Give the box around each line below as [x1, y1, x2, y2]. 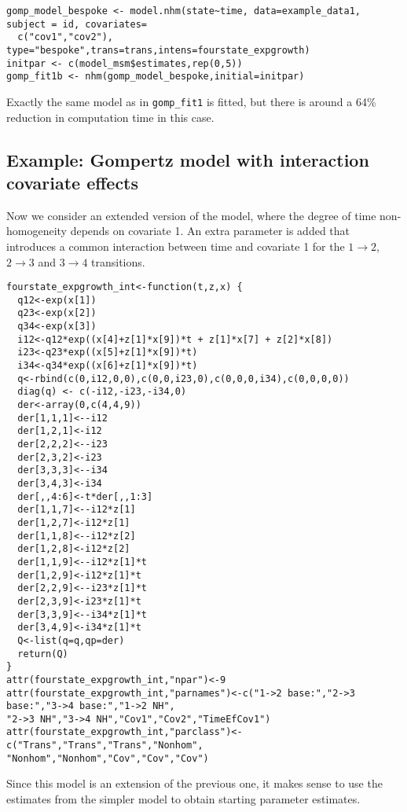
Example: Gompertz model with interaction [6, 147, 369, 171]
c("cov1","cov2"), [17, 31, 114, 43]
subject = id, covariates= [6, 18, 147, 30]
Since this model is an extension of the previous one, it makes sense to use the [6, 775, 383, 792]
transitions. [91, 253, 145, 270]
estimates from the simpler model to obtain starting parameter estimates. [6, 791, 361, 807]
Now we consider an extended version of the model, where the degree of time [6, 207, 376, 223]
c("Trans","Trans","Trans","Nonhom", [6, 740, 203, 751]
